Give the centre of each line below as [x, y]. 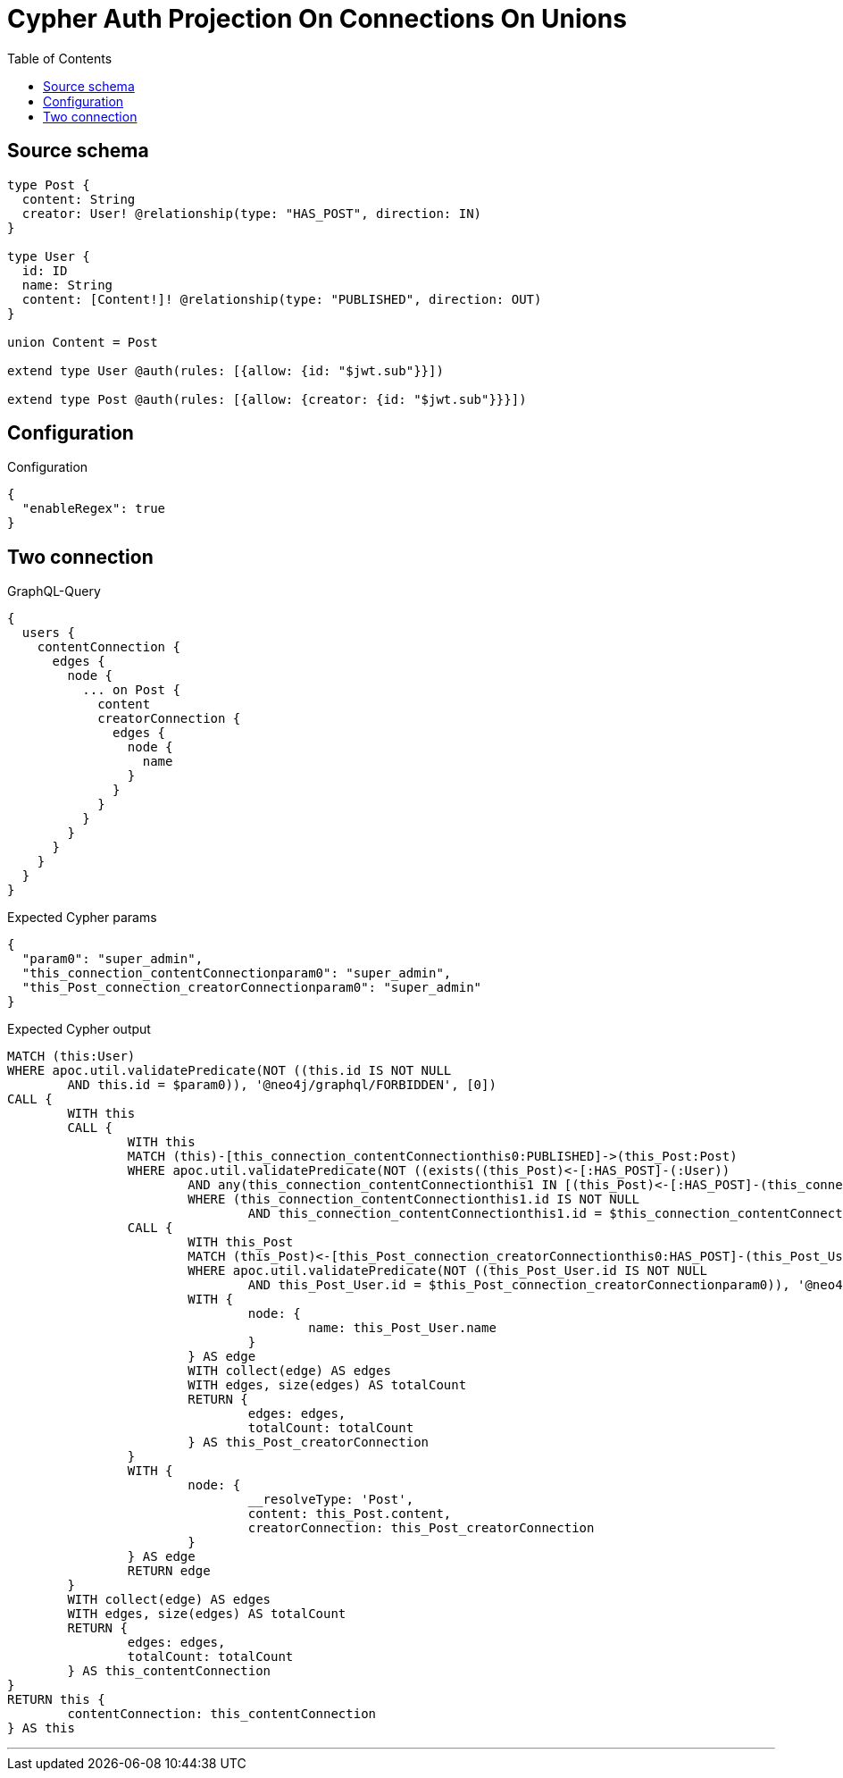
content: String [79, 199]
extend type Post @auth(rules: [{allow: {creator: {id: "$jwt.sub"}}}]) [267, 399]
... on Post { [131, 690]
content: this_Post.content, [350, 1514]
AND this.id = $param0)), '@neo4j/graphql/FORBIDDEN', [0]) [282, 1085]
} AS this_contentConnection [169, 1671]
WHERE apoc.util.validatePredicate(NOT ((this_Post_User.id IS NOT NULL [447, 1271]
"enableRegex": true [94, 509]
